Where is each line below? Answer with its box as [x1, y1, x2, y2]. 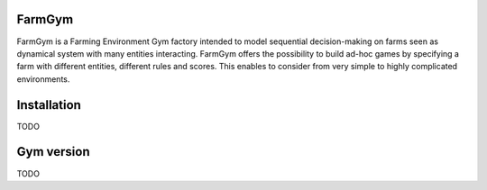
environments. [16, 73, 70, 85]
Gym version [16, 144, 90, 159]
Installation [16, 97, 81, 113]
